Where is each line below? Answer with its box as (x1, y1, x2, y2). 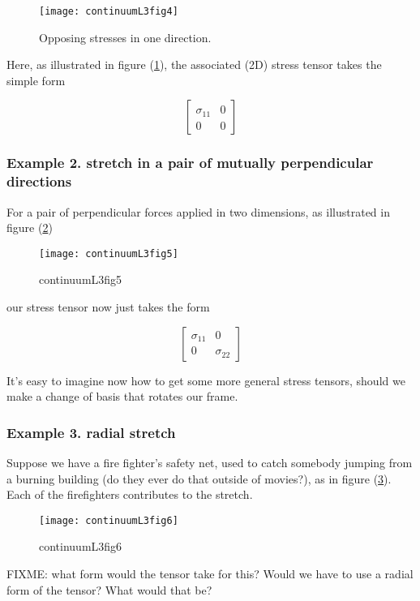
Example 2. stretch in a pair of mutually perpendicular (6, 152, 374, 173)
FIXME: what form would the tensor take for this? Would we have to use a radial (6, 565, 414, 582)
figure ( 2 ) (6, 219, 53, 236)
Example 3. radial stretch (6, 422, 176, 442)
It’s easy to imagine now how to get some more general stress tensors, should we (6, 371, 405, 389)
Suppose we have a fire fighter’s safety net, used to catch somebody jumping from (6, 454, 413, 471)
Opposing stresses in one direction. (39, 28, 212, 45)
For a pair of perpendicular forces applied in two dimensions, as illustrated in (6, 203, 390, 220)
